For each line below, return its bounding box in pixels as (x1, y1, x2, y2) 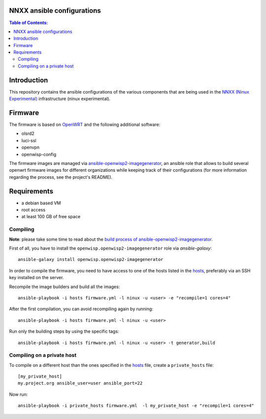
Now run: (9, 391, 28, 397)
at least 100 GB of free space (21, 214, 81, 220)
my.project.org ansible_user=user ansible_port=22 (18, 381, 143, 386)
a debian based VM (21, 200, 61, 206)
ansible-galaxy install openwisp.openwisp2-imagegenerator (18, 257, 164, 262)
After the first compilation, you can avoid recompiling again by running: (9, 306, 154, 312)
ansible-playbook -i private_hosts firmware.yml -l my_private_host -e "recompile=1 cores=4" (18, 403, 255, 409)
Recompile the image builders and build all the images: (9, 284, 120, 290)
